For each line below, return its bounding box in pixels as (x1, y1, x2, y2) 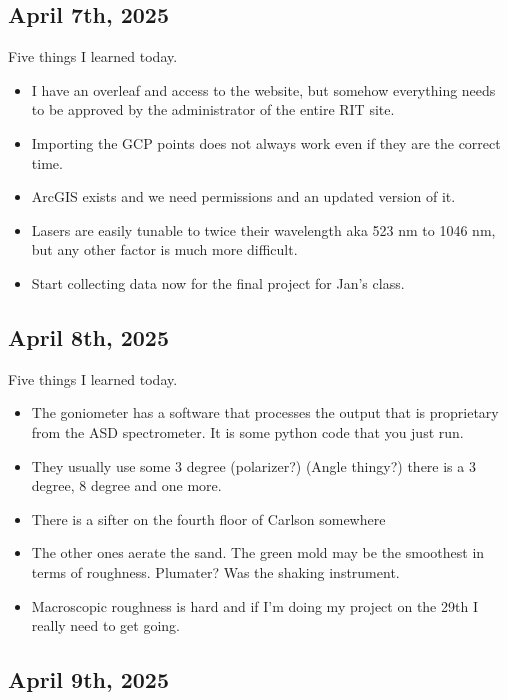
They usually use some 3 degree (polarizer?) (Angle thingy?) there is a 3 (31, 455, 476, 476)
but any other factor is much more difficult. (31, 239, 298, 260)
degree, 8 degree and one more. (31, 475, 222, 496)
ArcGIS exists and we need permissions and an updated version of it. (31, 186, 456, 207)
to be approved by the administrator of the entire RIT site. (31, 99, 395, 120)
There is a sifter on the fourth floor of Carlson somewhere (31, 508, 386, 529)
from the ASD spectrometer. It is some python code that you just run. (31, 421, 464, 442)
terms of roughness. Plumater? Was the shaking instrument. (31, 561, 400, 582)
